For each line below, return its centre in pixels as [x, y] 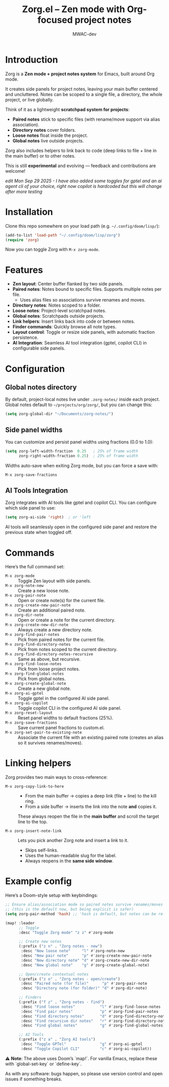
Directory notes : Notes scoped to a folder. [57, 305]
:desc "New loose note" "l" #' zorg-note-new [73, 951]
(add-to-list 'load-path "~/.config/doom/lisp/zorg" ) [63, 235]
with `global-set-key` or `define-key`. [44, 1064]
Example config [38, 881]
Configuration [35, 368]
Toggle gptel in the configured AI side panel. [64, 699]
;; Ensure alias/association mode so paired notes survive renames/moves [84, 905]
